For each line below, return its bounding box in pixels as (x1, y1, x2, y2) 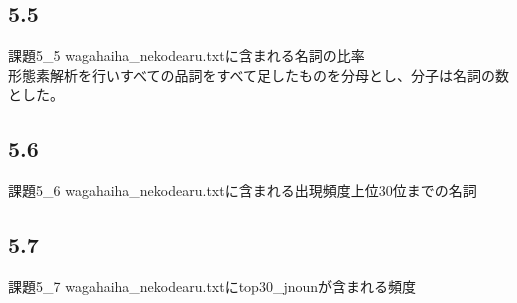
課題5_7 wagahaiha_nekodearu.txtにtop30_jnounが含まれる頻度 (8, 275, 417, 296)
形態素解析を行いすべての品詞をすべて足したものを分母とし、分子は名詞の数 (8, 64, 509, 85)
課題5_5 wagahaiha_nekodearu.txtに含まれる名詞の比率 (8, 45, 365, 66)
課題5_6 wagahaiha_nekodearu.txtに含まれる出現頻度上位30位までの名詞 (8, 180, 477, 201)
